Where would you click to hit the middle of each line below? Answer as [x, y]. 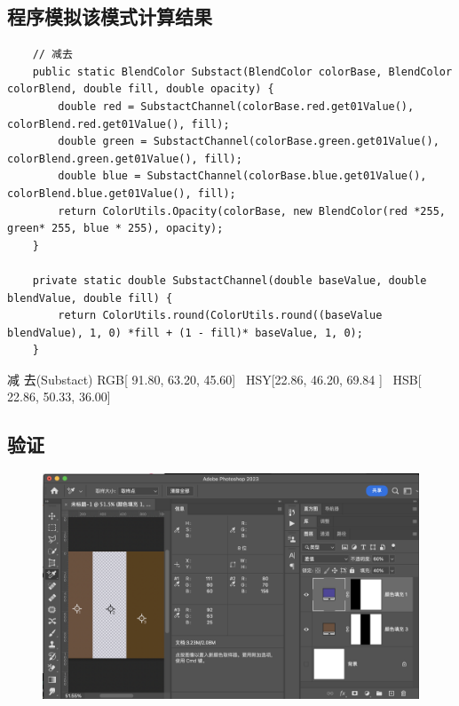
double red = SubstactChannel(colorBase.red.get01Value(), [236, 106]
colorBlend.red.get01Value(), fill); [119, 124]
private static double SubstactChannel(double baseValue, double [229, 280]
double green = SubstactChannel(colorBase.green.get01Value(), [249, 142]
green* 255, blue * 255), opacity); [115, 229]
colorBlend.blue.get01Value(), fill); [122, 193]
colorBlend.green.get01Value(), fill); [125, 159]
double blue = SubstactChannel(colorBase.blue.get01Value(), [242, 176]
